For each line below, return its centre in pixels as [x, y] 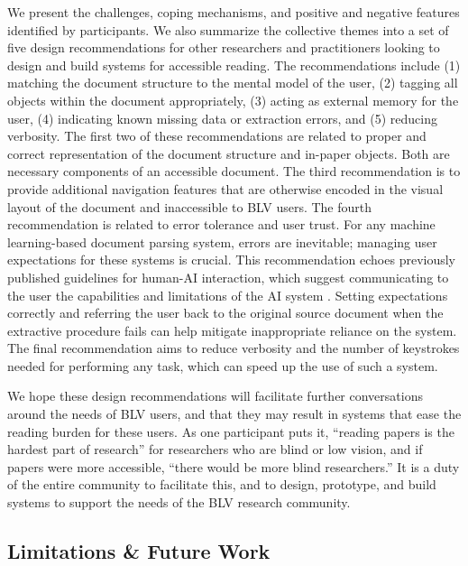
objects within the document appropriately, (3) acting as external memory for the [233, 100]
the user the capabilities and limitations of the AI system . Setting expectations [228, 295]
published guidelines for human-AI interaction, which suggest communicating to [228, 277]
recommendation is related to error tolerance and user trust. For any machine [221, 224]
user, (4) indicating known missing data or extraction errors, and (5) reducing [223, 118]
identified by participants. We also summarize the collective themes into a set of [228, 29]
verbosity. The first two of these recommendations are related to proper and [217, 136]
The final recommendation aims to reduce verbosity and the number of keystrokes [234, 348]
